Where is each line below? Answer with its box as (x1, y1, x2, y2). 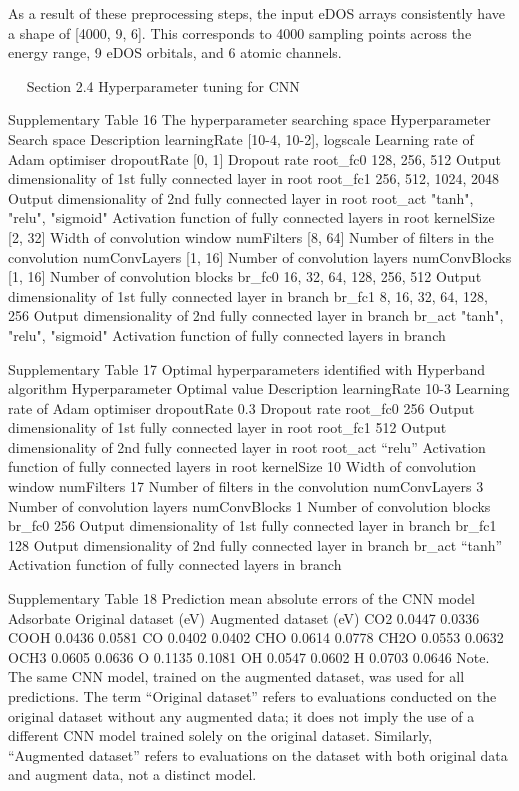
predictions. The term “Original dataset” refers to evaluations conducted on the (8, 686, 497, 706)
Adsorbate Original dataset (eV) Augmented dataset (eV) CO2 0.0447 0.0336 (8, 607, 480, 628)
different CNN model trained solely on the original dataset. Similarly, (8, 725, 433, 746)
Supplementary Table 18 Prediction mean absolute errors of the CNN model (8, 588, 475, 609)
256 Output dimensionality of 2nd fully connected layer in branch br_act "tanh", (8, 305, 504, 326)
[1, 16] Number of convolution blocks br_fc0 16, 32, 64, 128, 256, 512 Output (8, 266, 482, 287)
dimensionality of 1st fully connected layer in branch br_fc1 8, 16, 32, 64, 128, (8, 285, 488, 306)
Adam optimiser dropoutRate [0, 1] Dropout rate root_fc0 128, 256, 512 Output (8, 148, 502, 169)
